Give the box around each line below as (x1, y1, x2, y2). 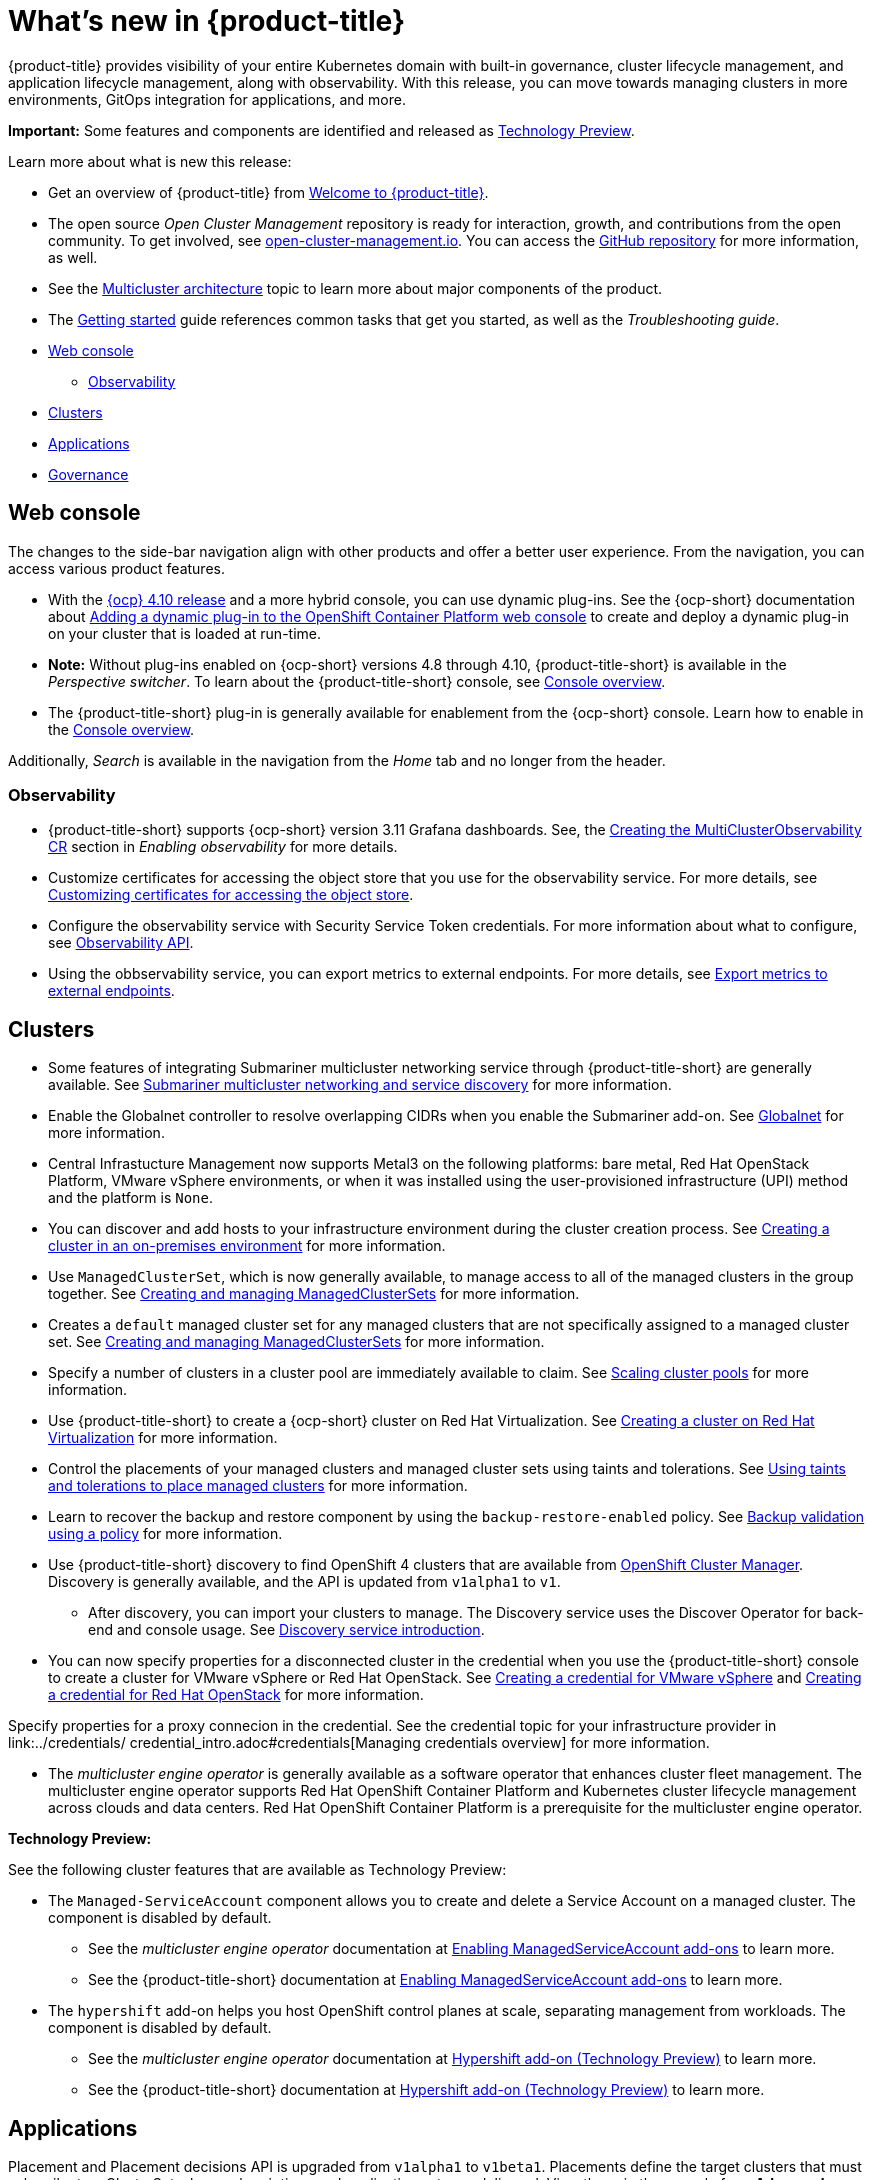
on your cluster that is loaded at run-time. (48, 624, 321, 642)
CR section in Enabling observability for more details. (48, 838, 398, 856)
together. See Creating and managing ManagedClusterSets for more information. (48, 1285, 580, 1303)
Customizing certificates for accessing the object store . (48, 886, 414, 904)
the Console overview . (48, 720, 195, 738)
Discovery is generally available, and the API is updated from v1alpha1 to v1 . (48, 1573, 561, 1591)
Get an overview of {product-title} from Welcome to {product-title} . (48, 183, 489, 201)
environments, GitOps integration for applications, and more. (8, 90, 406, 108)
